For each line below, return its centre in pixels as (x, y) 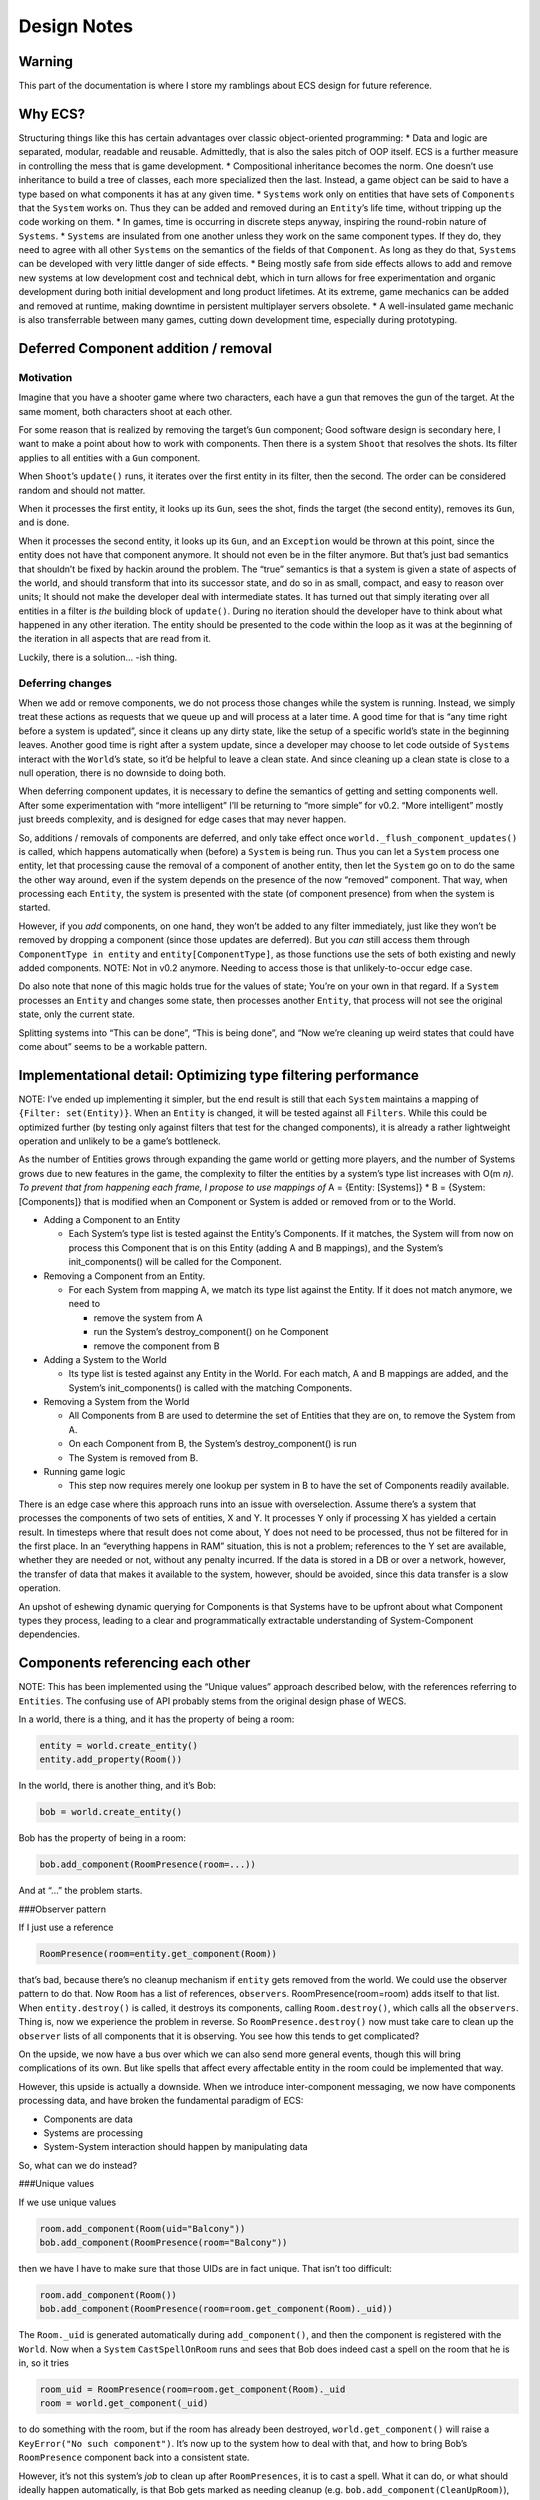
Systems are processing (93, 2132)
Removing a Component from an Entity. (124, 1276)
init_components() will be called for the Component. (175, 1262)
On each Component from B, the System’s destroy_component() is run (212, 1444)
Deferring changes (65, 683)
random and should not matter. (82, 490)
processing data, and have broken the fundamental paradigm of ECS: (161, 2101)
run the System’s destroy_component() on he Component (211, 1332)
